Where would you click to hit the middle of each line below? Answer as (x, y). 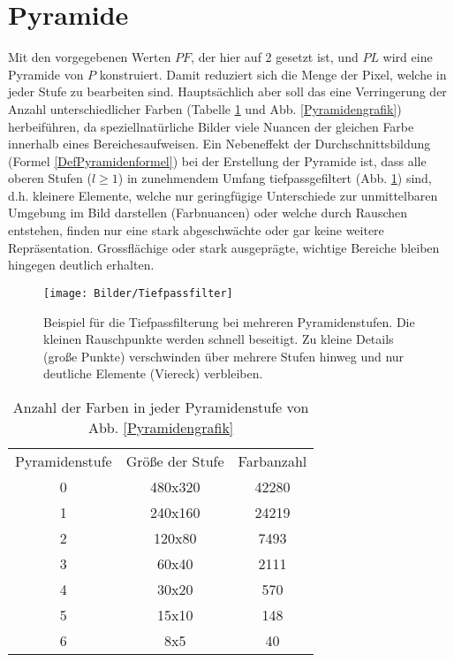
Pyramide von (46, 74)
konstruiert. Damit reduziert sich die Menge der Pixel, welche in (273, 74)
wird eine (408, 57)
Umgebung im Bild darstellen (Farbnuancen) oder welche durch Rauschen (208, 213)
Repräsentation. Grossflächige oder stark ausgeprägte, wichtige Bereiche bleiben (224, 247)
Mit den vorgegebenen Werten (90, 57)
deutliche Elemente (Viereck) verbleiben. (153, 373)
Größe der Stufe (175, 460)
